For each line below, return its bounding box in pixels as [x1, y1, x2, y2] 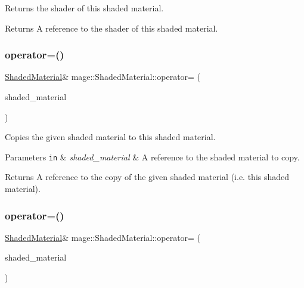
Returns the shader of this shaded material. [5, 2, 164, 14]
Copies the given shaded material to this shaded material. [5, 131, 216, 143]
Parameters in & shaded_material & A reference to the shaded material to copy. [5, 150, 300, 163]
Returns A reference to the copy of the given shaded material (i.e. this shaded [5, 171, 290, 183]
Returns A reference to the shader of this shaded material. [5, 21, 218, 34]
